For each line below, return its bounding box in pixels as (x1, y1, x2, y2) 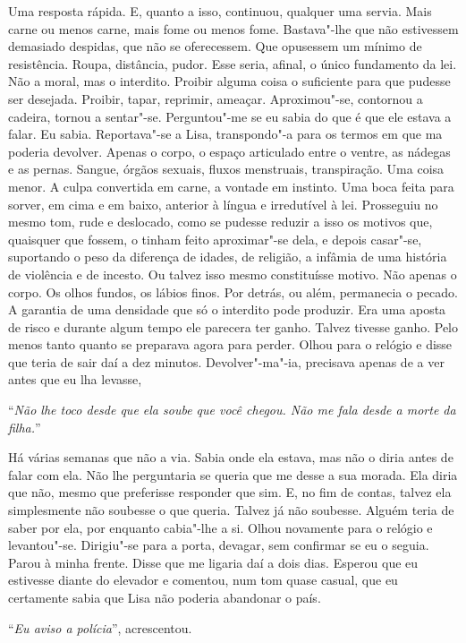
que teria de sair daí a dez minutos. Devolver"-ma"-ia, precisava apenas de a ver (8, 352, 445, 371)
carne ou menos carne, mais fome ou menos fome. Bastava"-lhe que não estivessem (8, 19, 459, 38)
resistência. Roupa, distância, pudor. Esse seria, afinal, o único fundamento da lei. (8, 54, 457, 73)
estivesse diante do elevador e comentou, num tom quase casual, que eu (8, 570, 398, 589)
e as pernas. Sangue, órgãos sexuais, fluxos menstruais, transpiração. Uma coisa (8, 159, 445, 178)
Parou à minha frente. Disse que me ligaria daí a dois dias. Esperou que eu (8, 553, 419, 571)
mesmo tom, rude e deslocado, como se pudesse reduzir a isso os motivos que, (8, 212, 433, 231)
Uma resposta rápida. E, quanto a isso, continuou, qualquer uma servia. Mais (8, 2, 432, 20)
